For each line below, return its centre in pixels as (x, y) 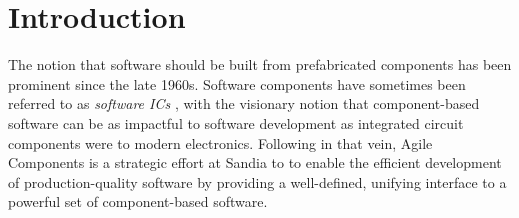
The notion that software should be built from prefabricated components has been (260, 64)
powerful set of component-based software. (138, 201)
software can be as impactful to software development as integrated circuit (236, 122)
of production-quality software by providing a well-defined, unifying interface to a (257, 181)
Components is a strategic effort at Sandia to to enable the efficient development (255, 162)
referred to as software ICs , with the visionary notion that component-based (244, 103)
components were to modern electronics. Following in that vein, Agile (220, 142)
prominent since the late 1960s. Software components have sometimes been (237, 83)
